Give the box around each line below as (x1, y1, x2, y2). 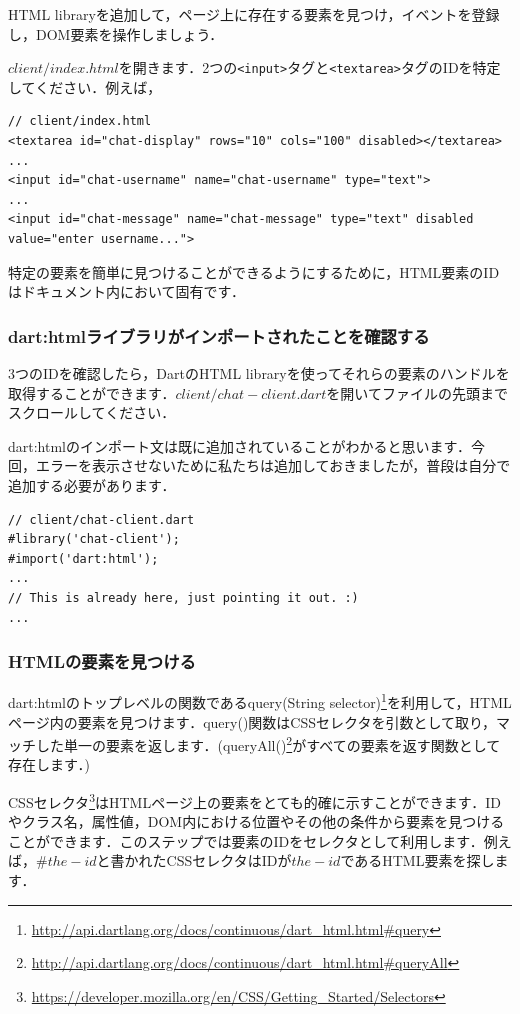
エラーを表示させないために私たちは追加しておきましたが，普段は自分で (35, 455, 511, 476)
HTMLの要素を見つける (8, 649, 196, 674)
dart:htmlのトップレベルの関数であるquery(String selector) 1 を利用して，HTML (8, 689, 512, 712)
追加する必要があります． (8, 474, 176, 495)
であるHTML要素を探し (340, 850, 495, 871)
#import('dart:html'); (8, 551, 159, 566)
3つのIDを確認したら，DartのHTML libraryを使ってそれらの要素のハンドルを (8, 363, 510, 383)
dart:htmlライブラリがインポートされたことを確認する (8, 323, 430, 348)
